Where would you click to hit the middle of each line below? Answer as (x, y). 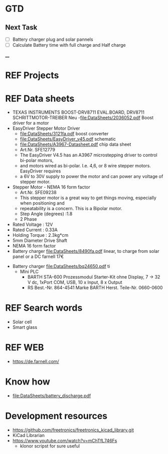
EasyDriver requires (40, 171)
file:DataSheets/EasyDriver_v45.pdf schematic (68, 139)
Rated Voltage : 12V (33, 225)
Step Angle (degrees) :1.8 (46, 214)
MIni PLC (29, 271)
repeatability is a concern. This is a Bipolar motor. (71, 209)
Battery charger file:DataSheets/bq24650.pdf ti (61, 266)
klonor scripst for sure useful (50, 446)
